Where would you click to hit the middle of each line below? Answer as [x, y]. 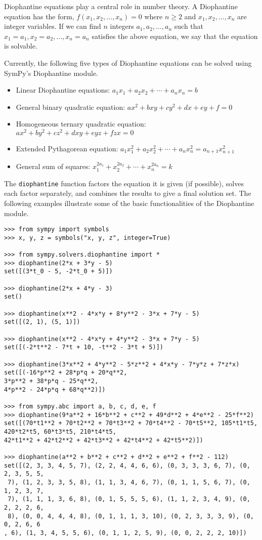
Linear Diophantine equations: [63, 90]
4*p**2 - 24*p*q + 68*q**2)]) [55, 389]
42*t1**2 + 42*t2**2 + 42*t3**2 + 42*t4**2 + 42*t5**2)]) [104, 440]
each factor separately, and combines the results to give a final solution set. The [128, 193]
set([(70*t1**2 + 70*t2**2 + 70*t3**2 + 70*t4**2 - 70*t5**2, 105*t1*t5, [131, 423]
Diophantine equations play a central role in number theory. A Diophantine [121, 6]
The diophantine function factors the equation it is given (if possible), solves [124, 183]
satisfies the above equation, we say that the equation [175, 36]
